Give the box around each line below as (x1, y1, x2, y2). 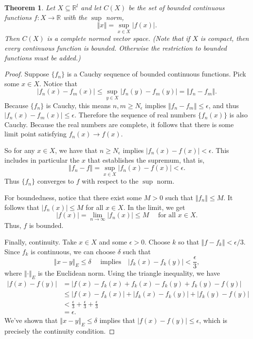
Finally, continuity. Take (4, 236, 77, 246)
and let (81, 2, 101, 12)
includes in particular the (4, 154, 80, 165)
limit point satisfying (4, 129, 67, 139)
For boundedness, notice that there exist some (4, 192, 142, 202)
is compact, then (200, 33, 249, 43)
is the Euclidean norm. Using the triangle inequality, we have (37, 268, 220, 278)
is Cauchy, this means (46, 100, 111, 110)
